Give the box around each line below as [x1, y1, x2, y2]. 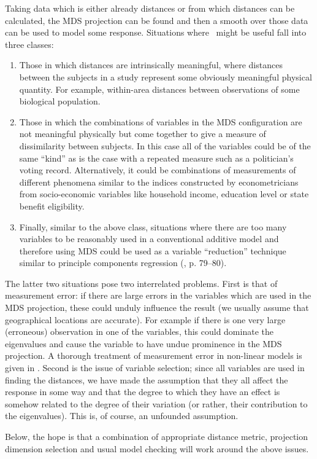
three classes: [5, 37, 54, 50]
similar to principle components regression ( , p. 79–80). [19, 256, 227, 269]
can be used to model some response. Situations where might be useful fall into [5, 26, 307, 39]
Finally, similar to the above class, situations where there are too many [19, 220, 287, 233]
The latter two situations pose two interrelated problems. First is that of [5, 277, 278, 289]
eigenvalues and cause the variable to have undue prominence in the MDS [5, 337, 282, 350]
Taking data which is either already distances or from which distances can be [5, 2, 295, 14]
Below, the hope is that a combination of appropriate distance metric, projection [5, 430, 308, 442]
